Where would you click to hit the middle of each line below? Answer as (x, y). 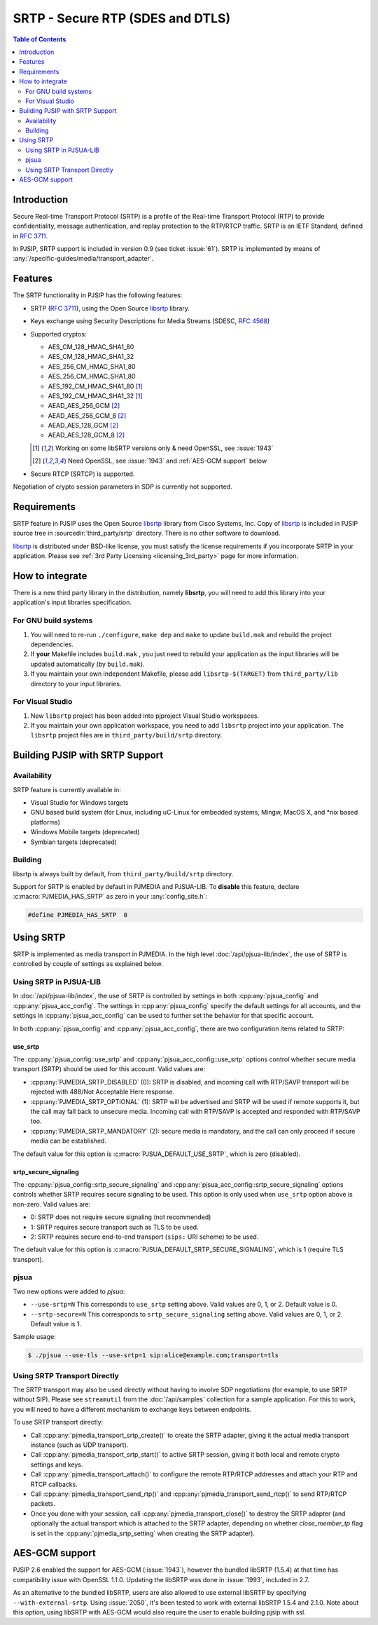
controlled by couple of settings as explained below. (88, 964)
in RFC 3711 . (30, 236)
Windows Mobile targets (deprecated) (85, 832)
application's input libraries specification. (72, 602)
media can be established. (68, 1141)
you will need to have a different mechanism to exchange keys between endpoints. (132, 1409)
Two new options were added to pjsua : (69, 1291)
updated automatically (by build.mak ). (87, 664)
